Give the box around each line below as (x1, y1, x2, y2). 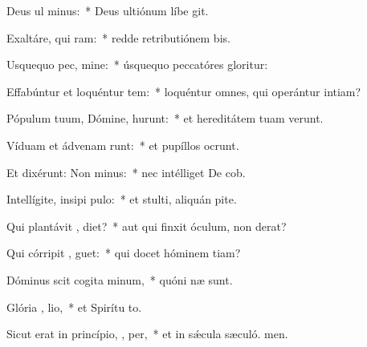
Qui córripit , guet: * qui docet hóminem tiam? (6, 244, 241, 261)
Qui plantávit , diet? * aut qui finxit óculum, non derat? (6, 217, 287, 234)
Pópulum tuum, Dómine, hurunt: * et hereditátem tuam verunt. (6, 110, 324, 127)
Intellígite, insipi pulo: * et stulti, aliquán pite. (6, 191, 237, 208)
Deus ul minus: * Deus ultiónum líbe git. (6, 2, 209, 18)
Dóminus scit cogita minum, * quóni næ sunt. (6, 271, 233, 288)
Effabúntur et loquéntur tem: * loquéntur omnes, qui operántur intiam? (6, 83, 361, 99)
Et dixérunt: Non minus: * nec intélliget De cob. (6, 163, 246, 180)
